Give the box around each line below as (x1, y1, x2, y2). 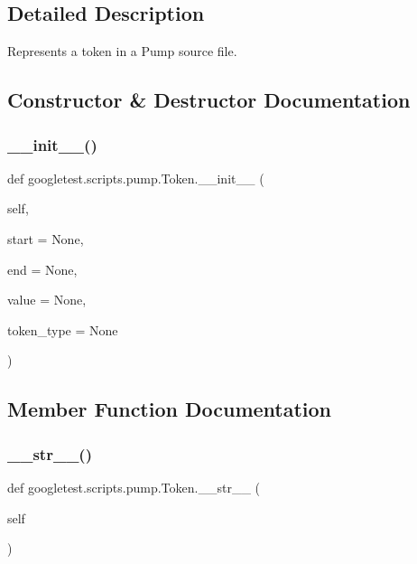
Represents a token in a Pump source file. (7, 42, 237, 61)
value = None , (7, 290, 87, 309)
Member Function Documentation (7, 395, 332, 423)
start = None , (7, 229, 84, 248)
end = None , (7, 259, 78, 278)
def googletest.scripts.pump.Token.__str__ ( (7, 477, 261, 496)
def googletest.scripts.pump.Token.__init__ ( (7, 168, 264, 187)
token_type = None (7, 320, 118, 339)
